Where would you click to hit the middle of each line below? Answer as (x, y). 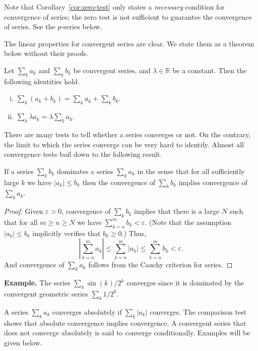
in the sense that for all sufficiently (191, 171)
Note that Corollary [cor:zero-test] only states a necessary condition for (114, 7)
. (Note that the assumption (188, 222)
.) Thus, (134, 233)
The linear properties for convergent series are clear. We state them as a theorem (129, 43)
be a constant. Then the (210, 70)
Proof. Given (24, 211)
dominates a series (85, 171)
